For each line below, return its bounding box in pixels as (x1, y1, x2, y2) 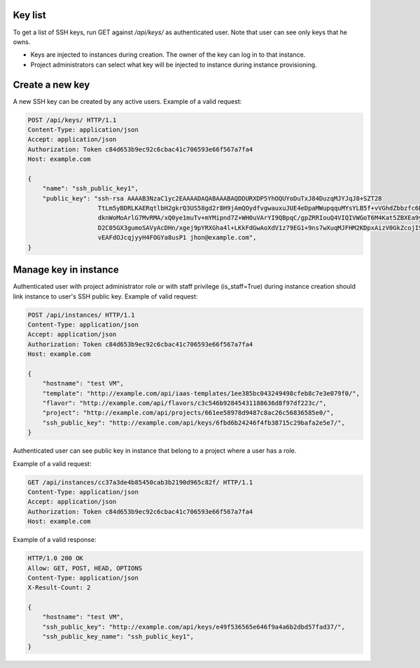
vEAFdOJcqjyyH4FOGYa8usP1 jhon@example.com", (97, 233, 257, 242)
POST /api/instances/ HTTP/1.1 (27, 311, 136, 319)
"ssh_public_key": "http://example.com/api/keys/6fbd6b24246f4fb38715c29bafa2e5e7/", (42, 418, 346, 427)
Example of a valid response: (13, 536, 97, 544)
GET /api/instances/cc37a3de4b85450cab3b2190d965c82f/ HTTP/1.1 (27, 478, 253, 486)
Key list (13, 9, 46, 21)
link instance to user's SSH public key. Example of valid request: (13, 292, 198, 301)
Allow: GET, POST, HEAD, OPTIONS (27, 564, 143, 572)
